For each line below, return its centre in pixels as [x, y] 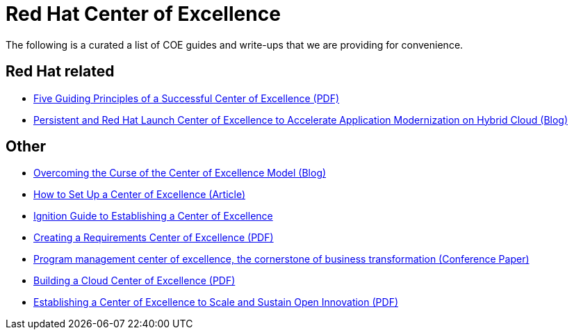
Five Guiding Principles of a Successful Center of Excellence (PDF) [187, 98]
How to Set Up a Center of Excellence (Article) [140, 195]
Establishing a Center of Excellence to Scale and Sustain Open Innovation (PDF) [216, 302]
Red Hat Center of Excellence [143, 14]
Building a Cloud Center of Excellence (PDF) [134, 281]
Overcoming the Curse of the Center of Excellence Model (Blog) [180, 173]
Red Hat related [60, 72]
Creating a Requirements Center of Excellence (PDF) [154, 238]
